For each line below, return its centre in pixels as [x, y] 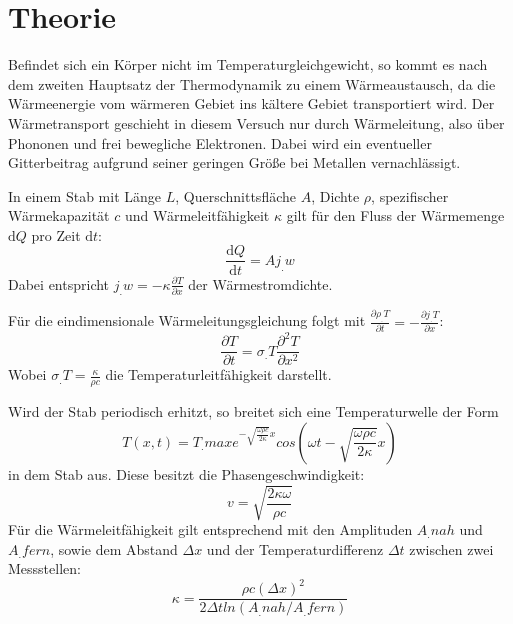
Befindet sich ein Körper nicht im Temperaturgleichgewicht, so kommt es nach [248, 64]
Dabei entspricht [59, 283]
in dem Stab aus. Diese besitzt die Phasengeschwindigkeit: [186, 473]
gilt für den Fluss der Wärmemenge [395, 215]
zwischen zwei [451, 548]
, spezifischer [410, 195]
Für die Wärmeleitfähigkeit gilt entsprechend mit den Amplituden [210, 529]
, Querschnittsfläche [235, 195]
